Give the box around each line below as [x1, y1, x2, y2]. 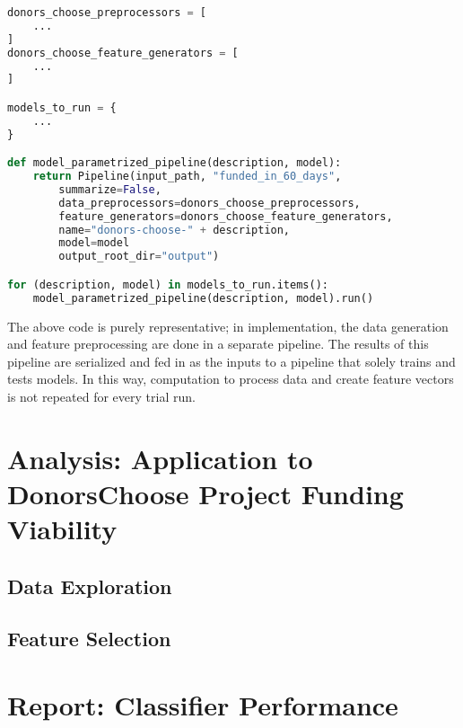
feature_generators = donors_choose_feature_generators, [58, 209, 393, 223]
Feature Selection [7, 625, 171, 653]
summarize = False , [58, 182, 162, 196]
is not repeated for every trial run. [7, 386, 196, 405]
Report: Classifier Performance [7, 687, 398, 724]
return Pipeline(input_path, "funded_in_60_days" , [32, 170, 342, 183]
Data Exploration [7, 572, 172, 599]
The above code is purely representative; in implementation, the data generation [7, 316, 449, 335]
